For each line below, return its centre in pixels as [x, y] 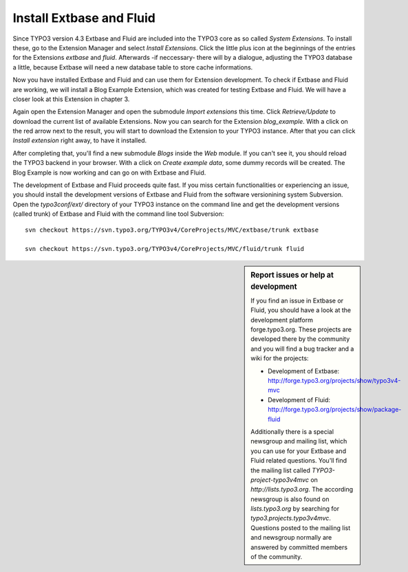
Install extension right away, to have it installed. [80, 140]
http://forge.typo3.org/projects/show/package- [335, 410]
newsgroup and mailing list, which [299, 441]
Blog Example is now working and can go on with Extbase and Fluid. [109, 173]
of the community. [277, 557]
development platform [282, 320]
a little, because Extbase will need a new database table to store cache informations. [133, 67]
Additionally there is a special [292, 431]
